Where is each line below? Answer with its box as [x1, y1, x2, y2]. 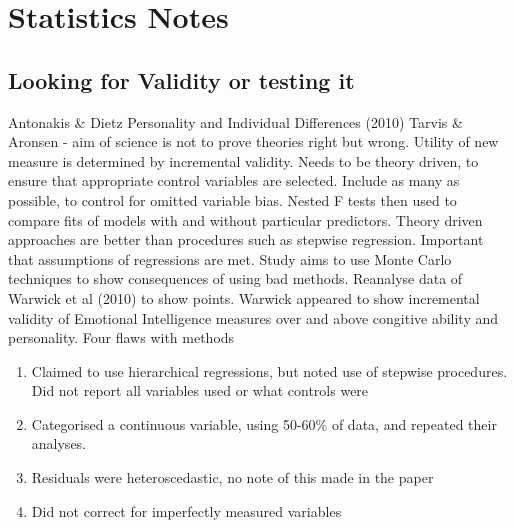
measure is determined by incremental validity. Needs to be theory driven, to [8, 150, 479, 171]
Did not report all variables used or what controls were [31, 380, 369, 401]
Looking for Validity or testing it [8, 64, 355, 95]
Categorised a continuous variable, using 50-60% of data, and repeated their [31, 413, 497, 434]
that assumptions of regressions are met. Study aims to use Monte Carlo [8, 248, 452, 269]
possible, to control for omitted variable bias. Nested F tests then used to [8, 189, 457, 210]
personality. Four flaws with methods [8, 327, 235, 348]
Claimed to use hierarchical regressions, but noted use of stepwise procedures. [31, 360, 508, 381]
